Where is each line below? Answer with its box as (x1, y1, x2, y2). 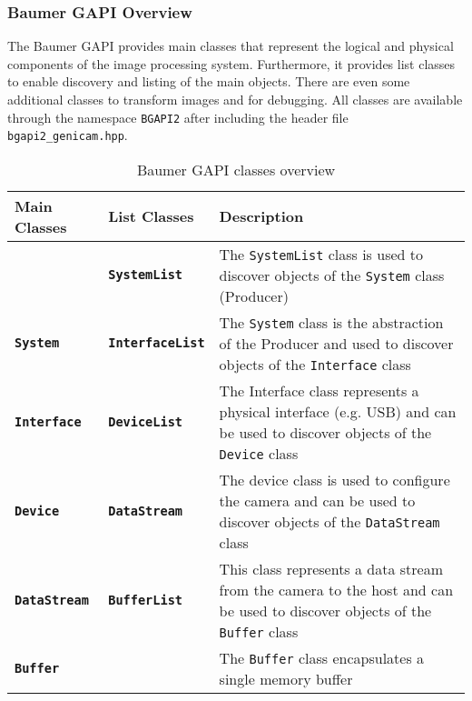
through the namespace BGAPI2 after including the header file (7, 107, 349, 126)
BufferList (108, 592, 183, 607)
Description (219, 205, 304, 227)
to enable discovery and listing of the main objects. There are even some (7, 72, 410, 91)
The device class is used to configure (219, 468, 450, 490)
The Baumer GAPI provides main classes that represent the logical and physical (7, 36, 454, 55)
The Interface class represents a (219, 379, 419, 401)
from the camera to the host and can (219, 578, 454, 600)
